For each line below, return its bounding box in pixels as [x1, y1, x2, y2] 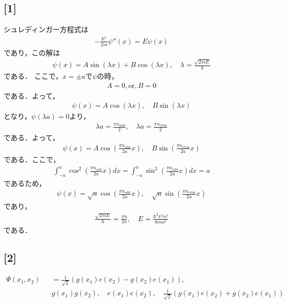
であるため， [4, 177, 46, 188]
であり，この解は [4, 47, 60, 57]
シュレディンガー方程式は [4, 24, 88, 35]
